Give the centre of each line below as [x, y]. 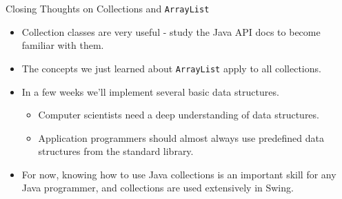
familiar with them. [63, 45]
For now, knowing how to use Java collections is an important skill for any [179, 174]
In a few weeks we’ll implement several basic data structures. [150, 91]
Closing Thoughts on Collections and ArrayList [108, 8]
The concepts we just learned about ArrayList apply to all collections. [171, 68]
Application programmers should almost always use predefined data [181, 137]
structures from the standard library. [116, 151]
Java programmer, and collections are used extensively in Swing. [158, 188]
